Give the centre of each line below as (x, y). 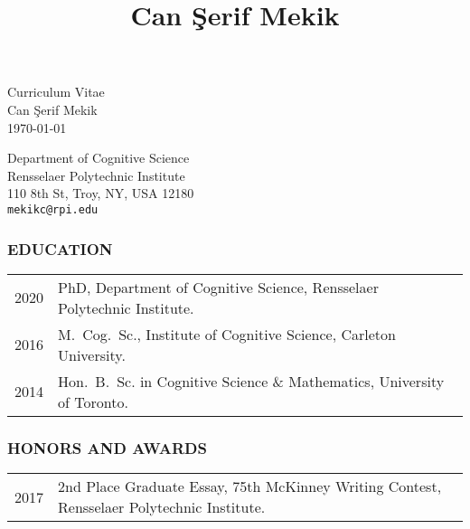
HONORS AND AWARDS (107, 447)
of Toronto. (93, 401)
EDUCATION (60, 248)
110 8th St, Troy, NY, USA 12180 (101, 193)
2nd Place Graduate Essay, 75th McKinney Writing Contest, (250, 486)
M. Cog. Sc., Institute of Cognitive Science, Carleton (227, 334)
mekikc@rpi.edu (53, 209)
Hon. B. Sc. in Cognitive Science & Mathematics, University (251, 381)
